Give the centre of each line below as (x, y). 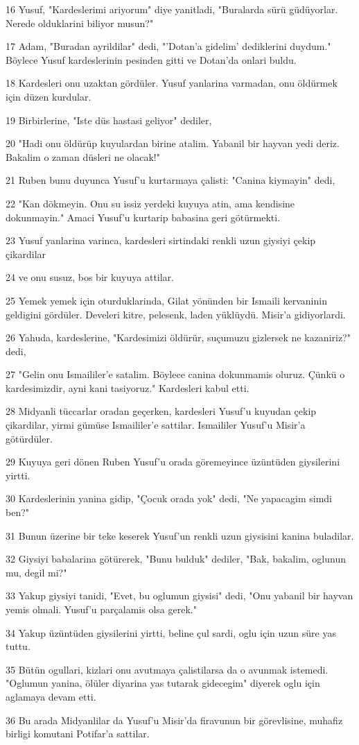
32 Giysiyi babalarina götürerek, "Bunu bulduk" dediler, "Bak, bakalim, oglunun (176, 559)
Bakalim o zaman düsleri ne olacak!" (83, 156)
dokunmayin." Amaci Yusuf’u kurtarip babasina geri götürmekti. (143, 217)
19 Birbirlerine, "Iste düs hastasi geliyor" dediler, (109, 120)
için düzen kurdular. (49, 96)
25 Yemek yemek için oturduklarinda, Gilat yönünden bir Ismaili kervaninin (166, 300)
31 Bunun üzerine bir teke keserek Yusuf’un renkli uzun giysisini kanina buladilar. (180, 535)
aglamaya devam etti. (51, 696)
